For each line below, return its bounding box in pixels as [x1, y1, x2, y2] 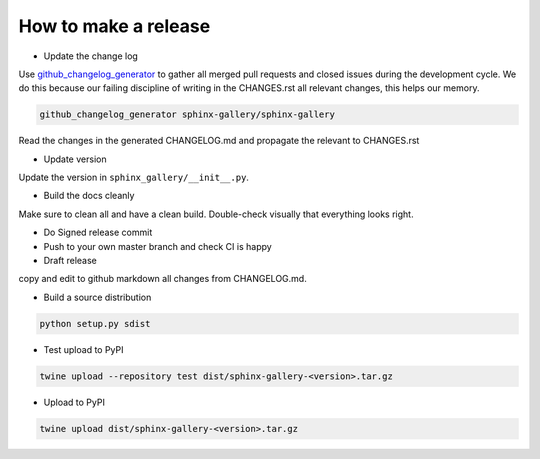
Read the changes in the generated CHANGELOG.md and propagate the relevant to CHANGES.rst [18, 135, 420, 147]
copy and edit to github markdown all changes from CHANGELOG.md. [18, 273, 307, 285]
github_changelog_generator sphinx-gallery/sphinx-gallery [39, 109, 335, 120]
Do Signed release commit [43, 226, 153, 239]
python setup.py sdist [39, 318, 151, 329]
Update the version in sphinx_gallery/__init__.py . [18, 171, 250, 184]
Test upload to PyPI [43, 343, 124, 355]
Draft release [43, 255, 97, 267]
